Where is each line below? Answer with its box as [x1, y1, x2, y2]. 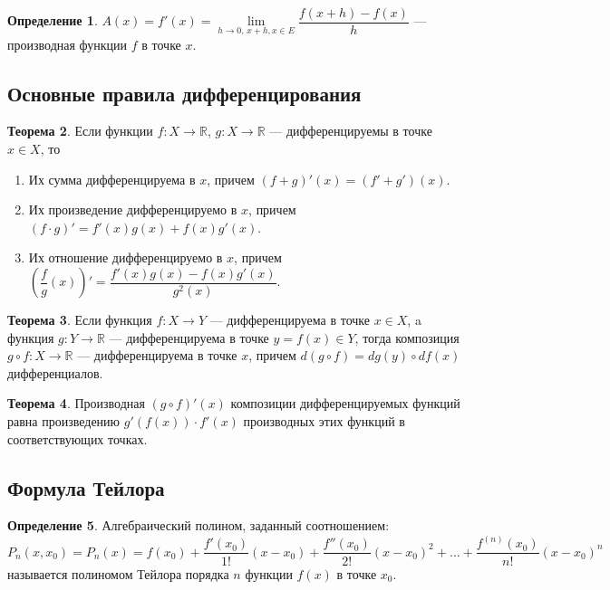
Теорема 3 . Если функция [7, 310, 152, 329]
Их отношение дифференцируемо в [28, 248, 223, 267]
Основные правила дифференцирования [7, 79, 362, 107]
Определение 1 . [7, 11, 98, 30]
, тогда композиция [354, 328, 460, 347]
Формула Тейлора [7, 473, 165, 501]
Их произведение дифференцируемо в [28, 200, 237, 219]
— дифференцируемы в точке [269, 121, 432, 140]
